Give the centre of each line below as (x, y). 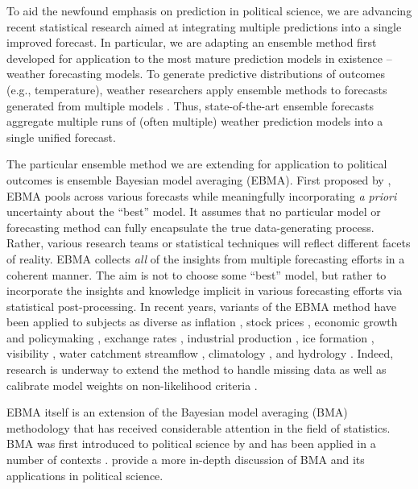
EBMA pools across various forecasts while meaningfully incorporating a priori (202, 195)
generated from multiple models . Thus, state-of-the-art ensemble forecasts (190, 105)
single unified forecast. (61, 137)
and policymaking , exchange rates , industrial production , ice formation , (190, 337)
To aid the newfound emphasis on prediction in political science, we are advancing (209, 10)
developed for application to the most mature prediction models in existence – (199, 58)
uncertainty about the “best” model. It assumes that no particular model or (194, 211)
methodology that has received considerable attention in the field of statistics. (199, 427)
